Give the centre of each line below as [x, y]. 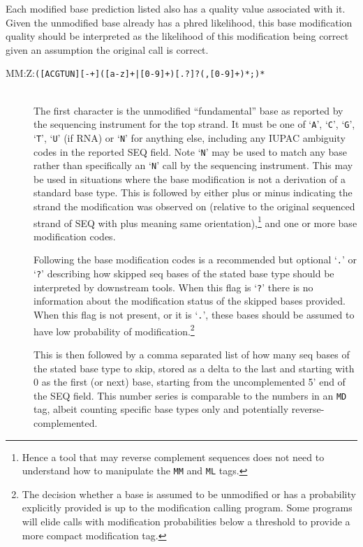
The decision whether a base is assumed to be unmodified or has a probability [189, 494]
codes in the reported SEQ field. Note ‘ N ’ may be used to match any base [191, 151]
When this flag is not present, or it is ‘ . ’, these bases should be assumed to [194, 315]
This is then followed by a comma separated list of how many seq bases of [192, 354]
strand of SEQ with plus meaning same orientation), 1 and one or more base [195, 221]
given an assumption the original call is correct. [107, 49]
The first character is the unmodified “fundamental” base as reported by [188, 110]
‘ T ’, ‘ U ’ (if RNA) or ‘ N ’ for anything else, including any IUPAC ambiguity [190, 137]
